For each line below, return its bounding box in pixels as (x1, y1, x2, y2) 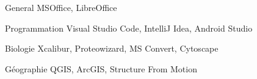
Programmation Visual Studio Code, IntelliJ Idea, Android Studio (5, 21, 253, 34)
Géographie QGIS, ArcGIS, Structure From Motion (5, 62, 197, 75)
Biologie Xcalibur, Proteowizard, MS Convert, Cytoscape (5, 42, 219, 55)
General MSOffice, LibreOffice (5, 1, 117, 13)
